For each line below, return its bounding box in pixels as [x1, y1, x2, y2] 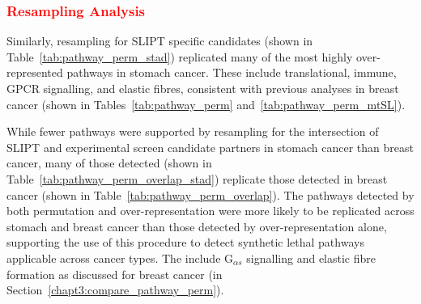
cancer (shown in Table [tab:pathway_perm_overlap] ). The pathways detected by [6, 186, 415, 203]
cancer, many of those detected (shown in [6, 154, 212, 171]
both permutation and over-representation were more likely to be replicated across [6, 202, 415, 219]
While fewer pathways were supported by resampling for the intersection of [6, 123, 379, 140]
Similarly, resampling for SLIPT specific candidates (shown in [6, 32, 313, 49]
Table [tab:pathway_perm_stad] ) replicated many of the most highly [6, 48, 353, 65]
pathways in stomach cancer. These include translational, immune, [66, 64, 397, 81]
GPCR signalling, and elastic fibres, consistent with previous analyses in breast [6, 80, 399, 96]
